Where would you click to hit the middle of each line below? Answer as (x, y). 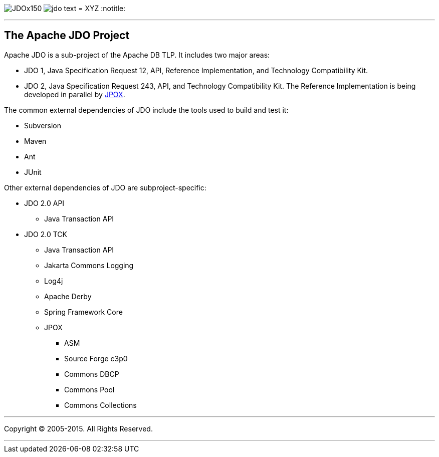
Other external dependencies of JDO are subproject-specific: (105, 187)
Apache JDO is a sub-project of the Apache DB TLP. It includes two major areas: (137, 55)
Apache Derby (68, 296)
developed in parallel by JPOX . (75, 94)
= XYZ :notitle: (102, 8)
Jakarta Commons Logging (89, 265)
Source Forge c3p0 (96, 358)
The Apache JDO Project (67, 36)
